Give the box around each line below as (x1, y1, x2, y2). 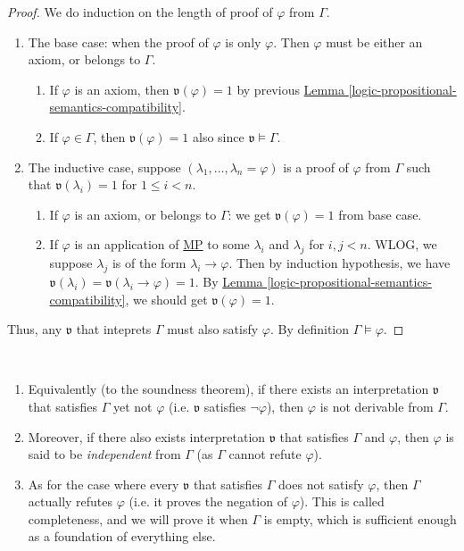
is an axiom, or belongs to (74, 205, 217, 223)
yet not (112, 397, 153, 415)
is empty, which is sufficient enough (263, 509, 457, 528)
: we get (228, 205, 271, 223)
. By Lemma (195, 271, 263, 290)
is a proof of (283, 157, 349, 176)
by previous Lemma (236, 79, 344, 98)
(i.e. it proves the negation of (128, 492, 287, 511)
